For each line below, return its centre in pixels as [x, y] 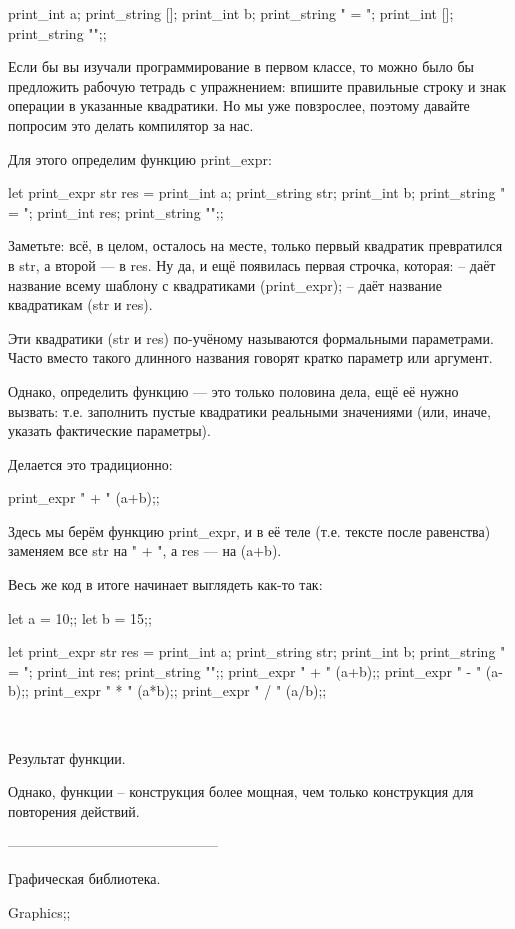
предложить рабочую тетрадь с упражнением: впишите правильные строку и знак [257, 85]
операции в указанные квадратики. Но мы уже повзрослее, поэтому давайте [239, 105]
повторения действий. [74, 810]
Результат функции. [67, 757]
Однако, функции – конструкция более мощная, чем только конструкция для [241, 791]
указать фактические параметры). [109, 430]
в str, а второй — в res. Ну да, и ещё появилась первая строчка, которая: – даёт [252, 264]
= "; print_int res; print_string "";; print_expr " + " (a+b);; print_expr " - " [245, 670]
